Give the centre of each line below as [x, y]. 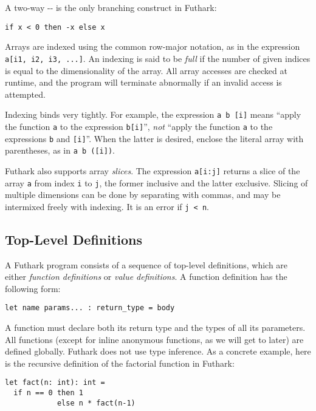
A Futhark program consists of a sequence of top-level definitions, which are [146, 264]
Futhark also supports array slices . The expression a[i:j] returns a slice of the [153, 170]
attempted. [25, 94]
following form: [33, 288]
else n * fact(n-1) [96, 403]
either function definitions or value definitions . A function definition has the [146, 277]
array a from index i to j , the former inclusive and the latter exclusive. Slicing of [156, 182]
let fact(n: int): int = [55, 383]
